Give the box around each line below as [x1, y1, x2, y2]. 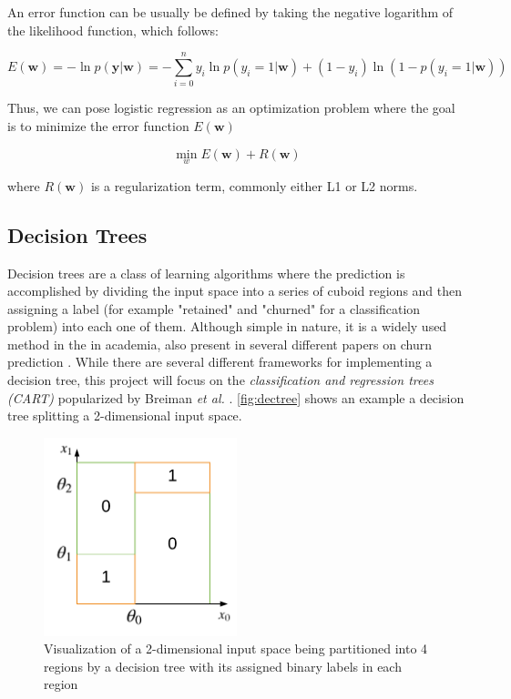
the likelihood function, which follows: [7, 20, 219, 39]
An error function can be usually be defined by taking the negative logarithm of [7, 3, 454, 21]
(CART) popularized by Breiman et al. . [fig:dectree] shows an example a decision [7, 388, 465, 407]
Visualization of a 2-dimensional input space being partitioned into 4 [44, 639, 428, 658]
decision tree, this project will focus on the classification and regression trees [7, 370, 434, 390]
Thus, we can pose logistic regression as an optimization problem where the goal [7, 98, 455, 117]
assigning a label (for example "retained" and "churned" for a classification [7, 299, 421, 318]
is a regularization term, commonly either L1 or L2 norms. [90, 176, 418, 195]
